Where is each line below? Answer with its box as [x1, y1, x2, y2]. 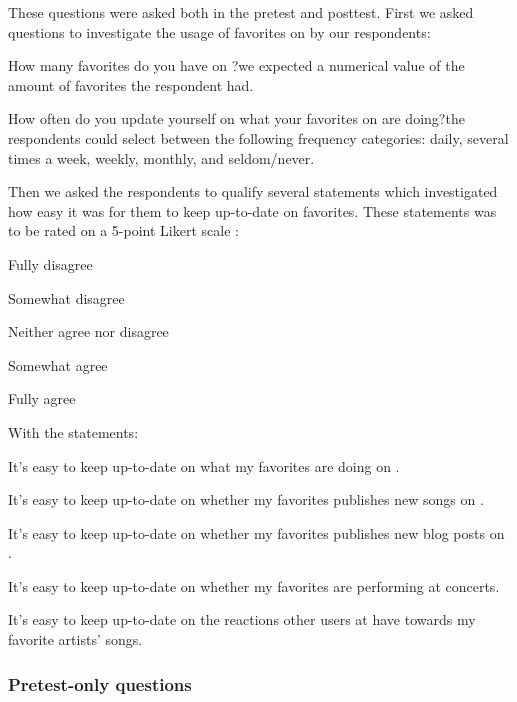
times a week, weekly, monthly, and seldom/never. [8, 147, 315, 168]
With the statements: [8, 421, 139, 442]
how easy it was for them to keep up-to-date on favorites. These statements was [8, 200, 497, 221]
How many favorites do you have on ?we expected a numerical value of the [8, 55, 465, 76]
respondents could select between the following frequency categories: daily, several [8, 127, 509, 148]
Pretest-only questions [8, 671, 192, 696]
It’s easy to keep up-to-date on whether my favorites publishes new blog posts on [8, 522, 505, 543]
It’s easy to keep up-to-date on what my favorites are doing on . [8, 455, 400, 476]
